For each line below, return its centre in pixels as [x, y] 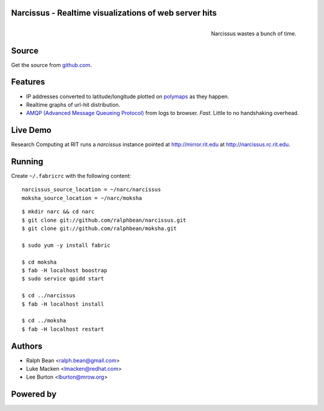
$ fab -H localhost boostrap [64, 271]
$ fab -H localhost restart [63, 329]
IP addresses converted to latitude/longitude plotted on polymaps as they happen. [127, 96]
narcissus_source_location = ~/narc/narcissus [91, 190]
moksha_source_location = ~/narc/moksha [82, 198]
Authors [27, 346]
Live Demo [31, 130]
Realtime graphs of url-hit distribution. [73, 104]
